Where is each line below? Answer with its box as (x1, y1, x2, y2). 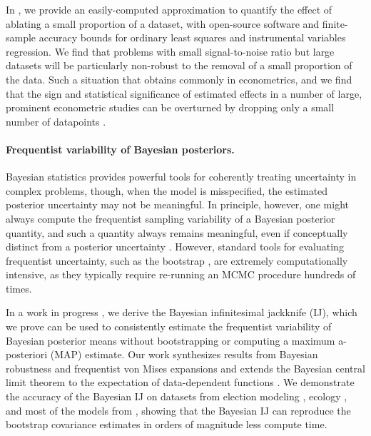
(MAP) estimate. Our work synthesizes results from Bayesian (50, 347, 318, 362)
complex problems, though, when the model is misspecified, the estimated (6, 183, 328, 198)
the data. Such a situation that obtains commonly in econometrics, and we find (6, 71, 352, 86)
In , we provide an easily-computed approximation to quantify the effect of (6, 2, 332, 16)
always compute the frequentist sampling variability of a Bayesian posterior (6, 211, 335, 225)
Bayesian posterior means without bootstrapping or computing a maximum (6, 333, 335, 348)
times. (6, 280, 32, 295)
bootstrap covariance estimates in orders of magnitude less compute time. (6, 417, 327, 432)
